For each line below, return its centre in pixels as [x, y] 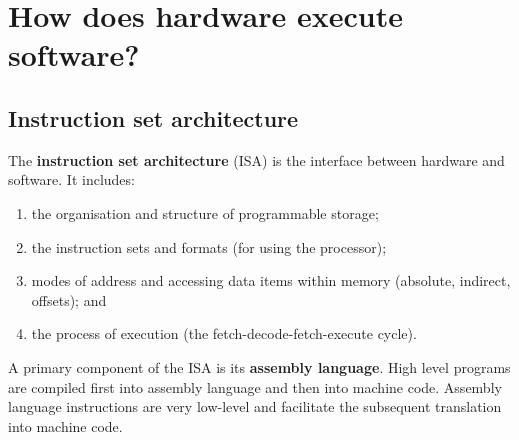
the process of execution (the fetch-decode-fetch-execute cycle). [224, 333]
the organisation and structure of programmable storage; [205, 212]
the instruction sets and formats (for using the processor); [209, 246]
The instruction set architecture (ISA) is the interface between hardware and [256, 159]
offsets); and [69, 299]
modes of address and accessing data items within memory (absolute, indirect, [271, 280]
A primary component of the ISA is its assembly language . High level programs [259, 366]
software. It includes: [71, 179]
